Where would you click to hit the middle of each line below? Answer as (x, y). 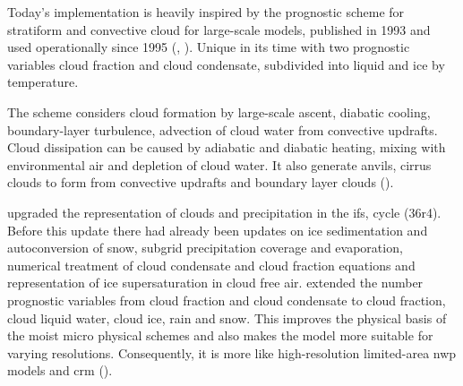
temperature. (43, 82)
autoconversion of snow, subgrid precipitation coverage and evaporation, (205, 248)
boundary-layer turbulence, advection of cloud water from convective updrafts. (223, 129)
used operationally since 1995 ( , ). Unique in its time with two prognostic (209, 47)
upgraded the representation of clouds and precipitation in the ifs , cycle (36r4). (224, 212)
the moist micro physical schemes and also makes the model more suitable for (220, 335)
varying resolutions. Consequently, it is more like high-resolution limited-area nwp (232, 352)
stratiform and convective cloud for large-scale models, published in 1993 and (219, 29)
